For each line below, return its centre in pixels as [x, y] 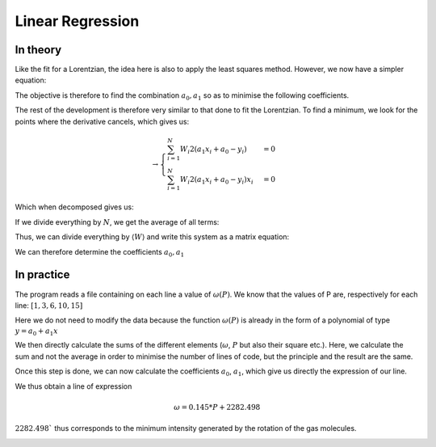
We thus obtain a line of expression [73, 386]
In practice [42, 275]
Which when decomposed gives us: [74, 207]
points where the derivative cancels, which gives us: [102, 121]
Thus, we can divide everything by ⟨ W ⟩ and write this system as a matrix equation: [152, 237]
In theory [38, 50]
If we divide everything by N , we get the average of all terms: [117, 221]
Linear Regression [77, 21]
